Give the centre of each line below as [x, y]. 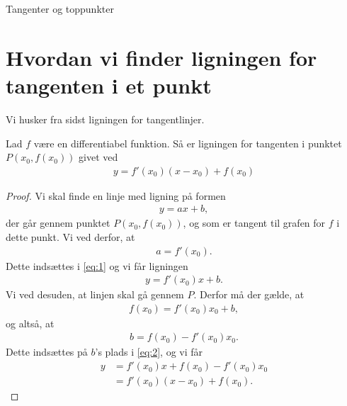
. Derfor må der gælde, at [249, 294]
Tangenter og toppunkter [60, 9]
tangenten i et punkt [109, 85]
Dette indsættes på [47, 352]
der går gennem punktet [58, 223]
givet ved [98, 157]
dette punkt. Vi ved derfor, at [70, 236]
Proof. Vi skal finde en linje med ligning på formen [116, 195]
